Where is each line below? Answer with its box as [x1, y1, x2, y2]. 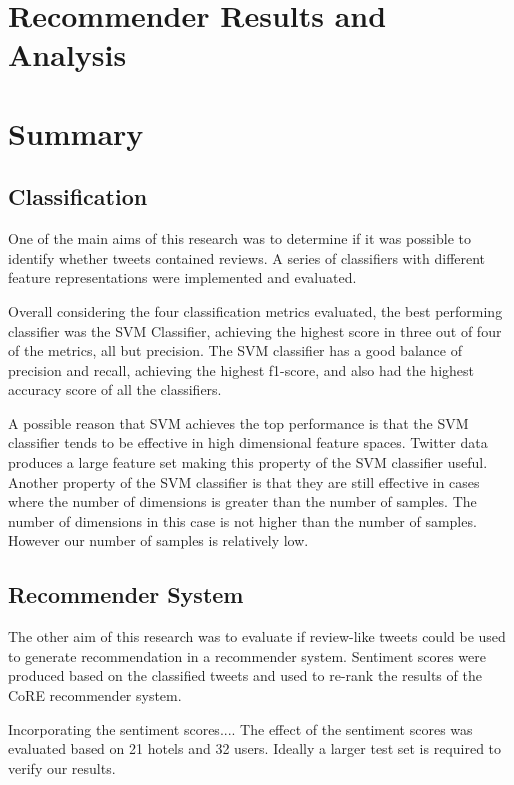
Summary [8, 112, 144, 153]
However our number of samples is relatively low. [8, 530, 309, 551]
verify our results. [8, 757, 116, 778]
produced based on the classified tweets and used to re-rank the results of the [8, 665, 482, 686]
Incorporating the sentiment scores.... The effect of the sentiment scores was [8, 718, 473, 739]
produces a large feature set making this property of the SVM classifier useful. [8, 452, 488, 473]
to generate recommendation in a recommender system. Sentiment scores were [8, 645, 487, 666]
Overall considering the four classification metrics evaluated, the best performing [8, 300, 503, 321]
